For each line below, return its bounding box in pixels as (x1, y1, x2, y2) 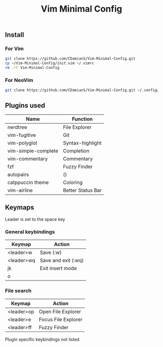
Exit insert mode (39, 265, 77, 272)
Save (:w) (39, 249, 62, 256)
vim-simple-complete (7, 148, 59, 154)
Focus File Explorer (38, 316, 82, 323)
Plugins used (5, 101, 45, 110)
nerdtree (7, 124, 28, 131)
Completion (63, 148, 90, 154)
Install (5, 31, 24, 39)
